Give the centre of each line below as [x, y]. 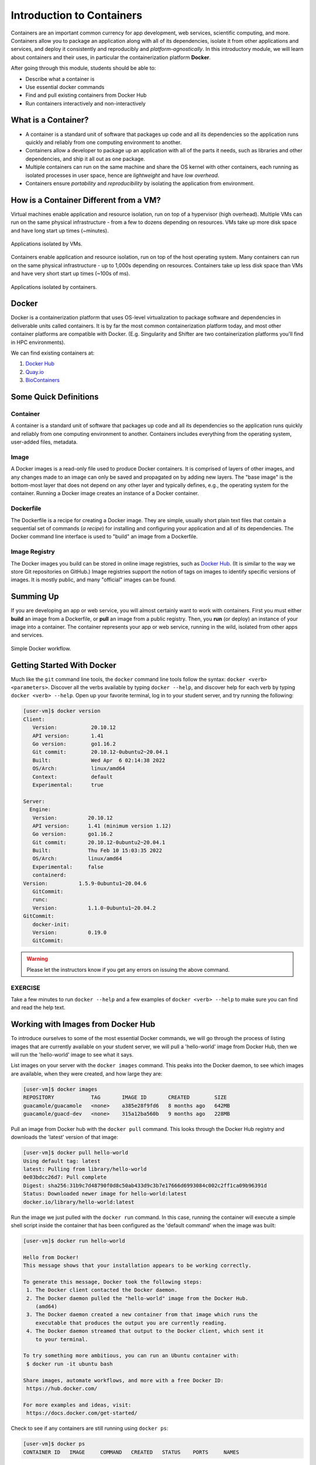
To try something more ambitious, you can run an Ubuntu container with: [131, 1356]
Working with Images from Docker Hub [83, 1025]
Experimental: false [68, 867]
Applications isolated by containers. [54, 287]
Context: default [73, 777]
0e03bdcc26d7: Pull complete [65, 1177]
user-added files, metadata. [44, 442]
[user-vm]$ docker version [62, 711]
